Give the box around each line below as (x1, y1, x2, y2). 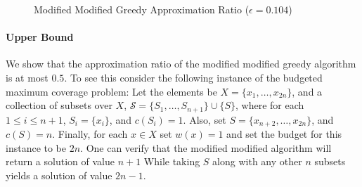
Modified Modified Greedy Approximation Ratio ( (34, 2, 250, 16)
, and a (292, 84, 323, 98)
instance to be (6, 140, 67, 155)
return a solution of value (6, 154, 115, 169)
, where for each (235, 98, 304, 112)
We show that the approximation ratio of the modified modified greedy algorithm (6, 56, 356, 71)
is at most (6, 70, 49, 84)
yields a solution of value (6, 167, 112, 182)
